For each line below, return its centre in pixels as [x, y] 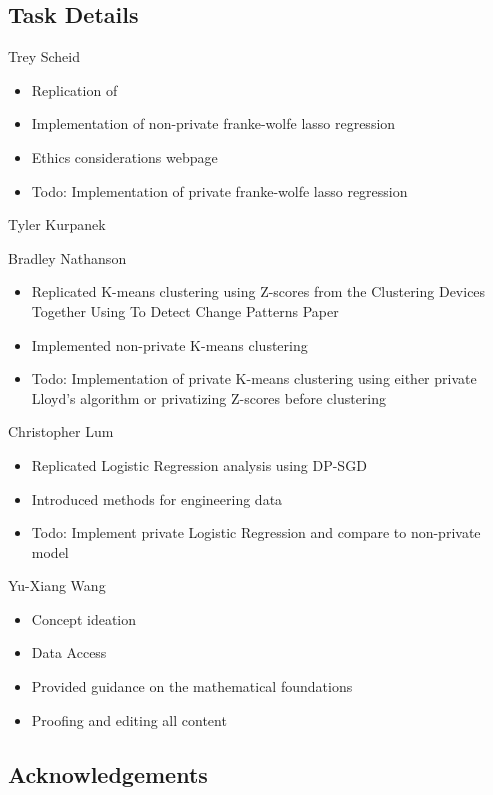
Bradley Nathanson [67, 257]
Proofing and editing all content [129, 719]
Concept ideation [84, 618]
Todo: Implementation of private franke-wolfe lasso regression [219, 190]
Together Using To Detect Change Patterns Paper [185, 310]
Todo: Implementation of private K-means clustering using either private [254, 378]
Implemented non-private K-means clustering [169, 344]
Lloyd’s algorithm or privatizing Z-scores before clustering [209, 397]
